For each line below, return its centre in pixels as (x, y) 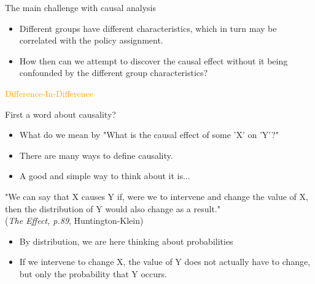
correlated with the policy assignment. (91, 40)
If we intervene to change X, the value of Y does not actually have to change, (165, 262)
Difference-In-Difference (49, 93)
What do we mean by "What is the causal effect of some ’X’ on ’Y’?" (149, 135)
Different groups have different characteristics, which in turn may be (148, 28)
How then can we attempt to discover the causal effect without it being (154, 60)
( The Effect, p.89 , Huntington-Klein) (74, 221)
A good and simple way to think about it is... (105, 176)
